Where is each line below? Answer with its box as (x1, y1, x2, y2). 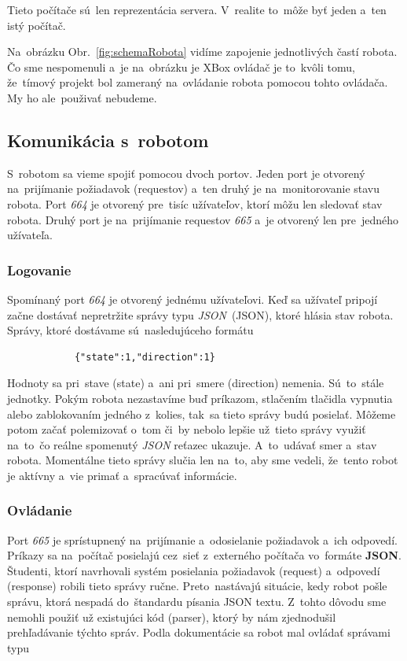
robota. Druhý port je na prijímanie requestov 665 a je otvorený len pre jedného (7, 211, 399, 227)
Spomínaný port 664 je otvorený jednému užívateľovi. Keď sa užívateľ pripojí (7, 290, 378, 307)
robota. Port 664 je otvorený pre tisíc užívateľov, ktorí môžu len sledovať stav (7, 195, 383, 212)
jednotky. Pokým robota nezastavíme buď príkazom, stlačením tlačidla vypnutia (7, 390, 393, 406)
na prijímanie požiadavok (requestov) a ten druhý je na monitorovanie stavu (7, 180, 380, 197)
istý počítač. (7, 17, 66, 33)
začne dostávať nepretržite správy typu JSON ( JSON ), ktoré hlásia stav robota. (7, 306, 394, 323)
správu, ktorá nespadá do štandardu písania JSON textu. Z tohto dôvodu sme (7, 593, 387, 610)
